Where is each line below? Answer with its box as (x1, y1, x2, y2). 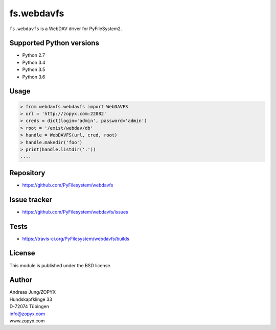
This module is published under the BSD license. (9, 262, 112, 268)
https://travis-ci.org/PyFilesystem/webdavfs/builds (22, 235, 130, 242)
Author (9, 276, 33, 285)
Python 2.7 (22, 52, 45, 58)
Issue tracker (9, 195, 53, 204)
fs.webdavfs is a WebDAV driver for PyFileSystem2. (9, 26, 122, 32)
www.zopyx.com (9, 318, 45, 324)
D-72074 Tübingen (9, 303, 50, 310)
